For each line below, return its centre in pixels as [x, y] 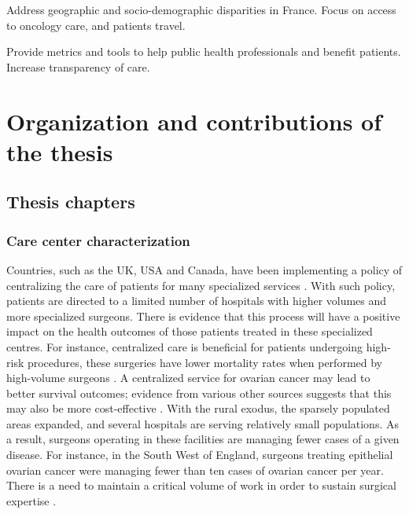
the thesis [60, 151]
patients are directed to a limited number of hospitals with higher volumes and [197, 301]
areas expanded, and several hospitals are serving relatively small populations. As [203, 423]
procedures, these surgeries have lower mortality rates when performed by [204, 362]
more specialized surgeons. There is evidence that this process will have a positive [203, 316]
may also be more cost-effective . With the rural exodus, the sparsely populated [198, 408]
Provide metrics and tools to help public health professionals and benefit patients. [204, 51]
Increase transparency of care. [78, 66]
